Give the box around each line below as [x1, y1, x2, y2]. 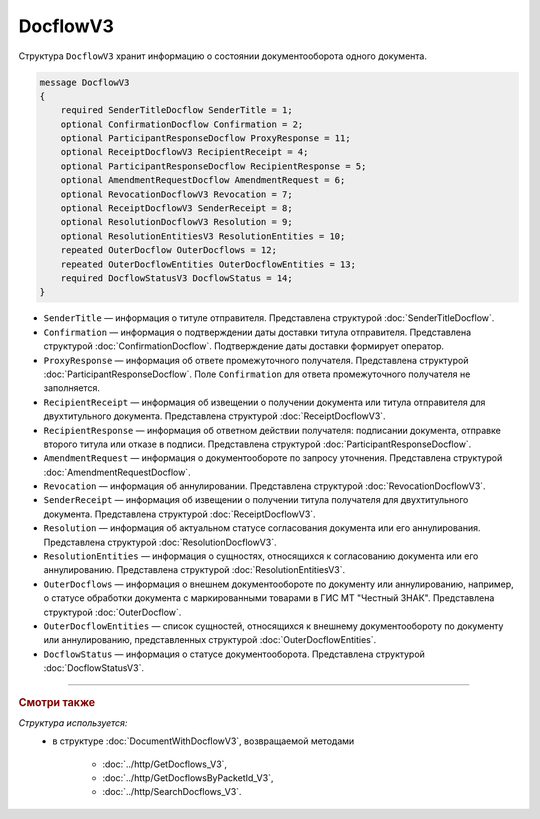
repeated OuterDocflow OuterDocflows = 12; [60, 245, 277, 256]
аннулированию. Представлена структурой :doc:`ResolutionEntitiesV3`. [43, 564, 346, 576]
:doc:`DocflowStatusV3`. [43, 662, 145, 674]
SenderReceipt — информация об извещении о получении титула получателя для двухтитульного [43, 494, 469, 506]
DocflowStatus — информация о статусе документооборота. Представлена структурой [43, 648, 425, 660]
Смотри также [18, 695, 96, 709]
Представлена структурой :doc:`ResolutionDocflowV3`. [43, 536, 277, 548]
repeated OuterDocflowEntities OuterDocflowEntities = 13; [60, 258, 357, 270]
